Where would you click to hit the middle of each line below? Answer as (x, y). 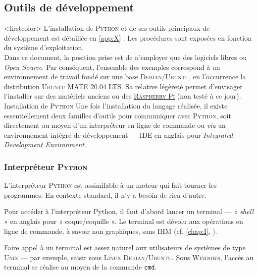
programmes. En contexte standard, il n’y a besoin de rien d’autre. (105, 194)
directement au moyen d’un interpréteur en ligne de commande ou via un (115, 125)
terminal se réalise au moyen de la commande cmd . (80, 267)
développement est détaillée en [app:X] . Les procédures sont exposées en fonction (128, 37)
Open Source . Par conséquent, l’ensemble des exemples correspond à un (112, 67)
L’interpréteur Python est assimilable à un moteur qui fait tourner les (110, 185)
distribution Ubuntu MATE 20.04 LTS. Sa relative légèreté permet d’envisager (123, 86)
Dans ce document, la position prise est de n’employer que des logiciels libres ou (126, 57)
